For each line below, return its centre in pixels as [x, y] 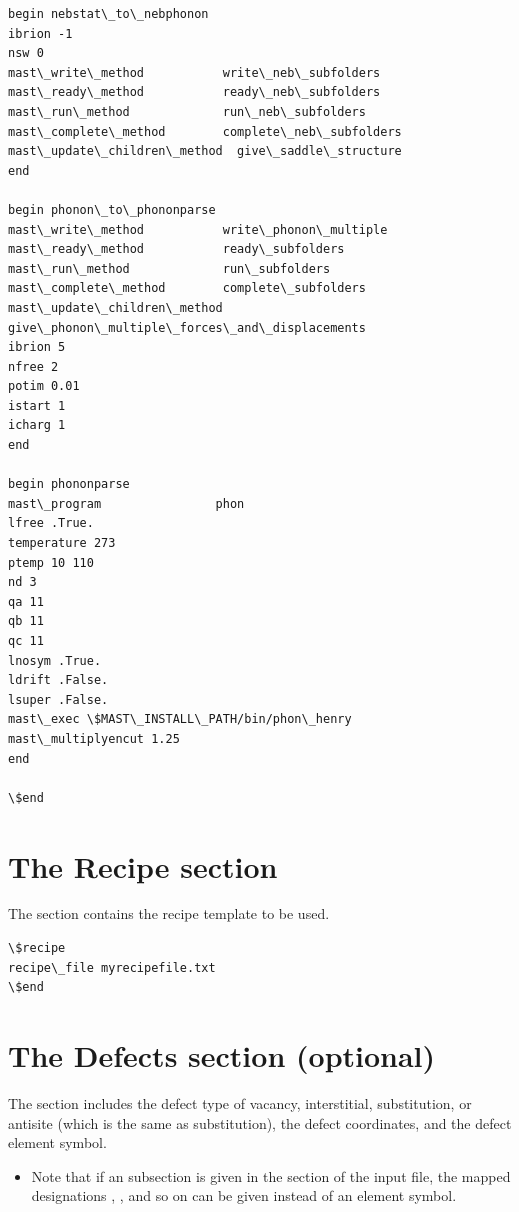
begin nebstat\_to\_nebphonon [108, 14]
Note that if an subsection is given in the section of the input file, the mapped [271, 1175]
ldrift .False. [58, 680]
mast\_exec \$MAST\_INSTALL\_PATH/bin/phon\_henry [180, 719]
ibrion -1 [40, 33]
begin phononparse [69, 484]
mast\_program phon [126, 503]
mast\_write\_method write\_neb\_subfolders [194, 72]
